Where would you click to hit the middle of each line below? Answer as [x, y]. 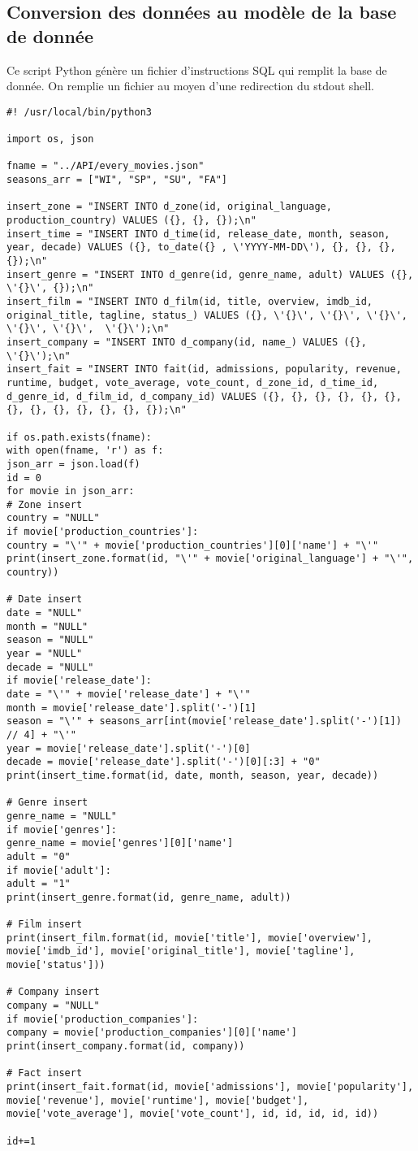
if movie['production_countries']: [103, 532]
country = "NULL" [53, 518]
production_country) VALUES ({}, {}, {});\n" [131, 221]
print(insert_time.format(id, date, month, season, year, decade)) [193, 775]
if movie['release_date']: [79, 681]
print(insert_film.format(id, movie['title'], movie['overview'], [190, 938]
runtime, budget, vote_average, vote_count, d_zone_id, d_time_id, [193, 382]
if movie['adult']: [59, 870]
